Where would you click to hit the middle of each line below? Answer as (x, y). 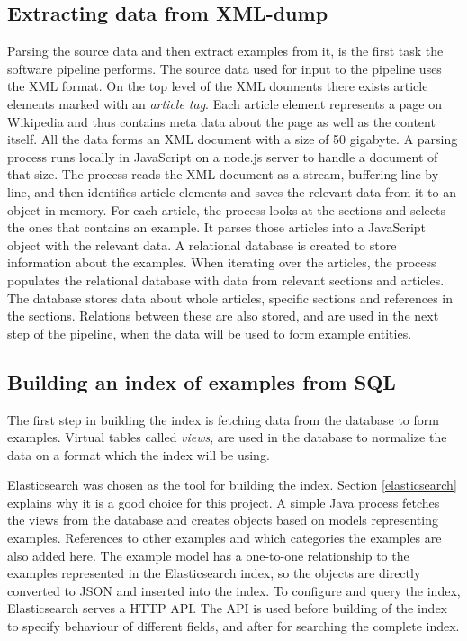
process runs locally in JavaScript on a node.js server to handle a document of (223, 156)
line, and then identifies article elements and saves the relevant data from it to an (232, 191)
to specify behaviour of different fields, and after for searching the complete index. (233, 626)
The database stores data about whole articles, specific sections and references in (230, 298)
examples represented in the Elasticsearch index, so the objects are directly (214, 573)
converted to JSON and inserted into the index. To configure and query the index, (234, 590)
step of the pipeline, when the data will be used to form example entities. (210, 333)
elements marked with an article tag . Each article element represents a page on (225, 103)
